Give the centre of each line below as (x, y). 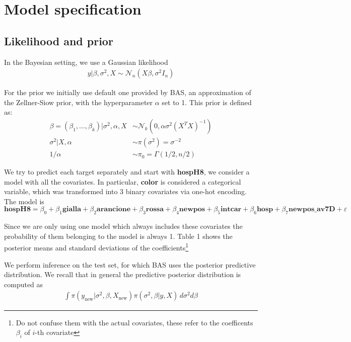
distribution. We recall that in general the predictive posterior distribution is (123, 274)
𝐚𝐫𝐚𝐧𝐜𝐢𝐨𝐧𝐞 (114, 209)
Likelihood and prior (59, 40)
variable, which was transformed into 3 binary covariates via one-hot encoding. (125, 191)
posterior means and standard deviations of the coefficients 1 (96, 247)
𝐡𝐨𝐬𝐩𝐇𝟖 (17, 209)
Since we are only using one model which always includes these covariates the (123, 226)
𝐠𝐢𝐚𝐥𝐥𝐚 (72, 209)
